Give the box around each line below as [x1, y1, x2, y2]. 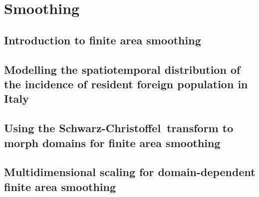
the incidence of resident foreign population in [4, 76, 248, 91]
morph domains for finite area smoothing [4, 135, 221, 150]
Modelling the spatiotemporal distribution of [4, 61, 241, 77]
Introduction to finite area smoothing [4, 32, 201, 47]
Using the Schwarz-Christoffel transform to [4, 120, 234, 136]
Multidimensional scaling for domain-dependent [4, 164, 256, 180]
